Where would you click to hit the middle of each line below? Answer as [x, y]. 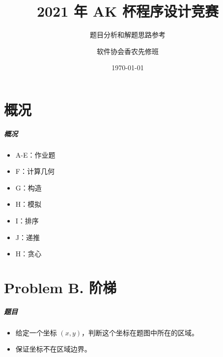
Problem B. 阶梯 [60, 287]
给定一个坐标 [36, 332]
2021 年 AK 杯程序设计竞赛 [128, 11]
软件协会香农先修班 [128, 51]
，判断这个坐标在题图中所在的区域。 [140, 332]
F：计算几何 [35, 171]
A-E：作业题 [35, 154]
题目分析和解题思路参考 [128, 35]
